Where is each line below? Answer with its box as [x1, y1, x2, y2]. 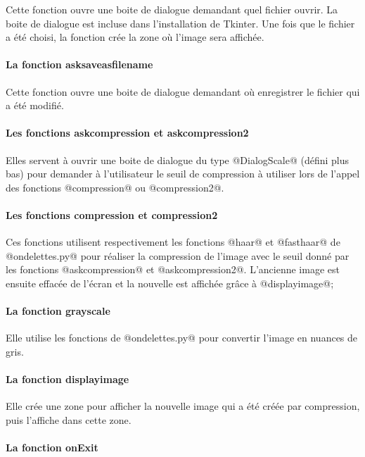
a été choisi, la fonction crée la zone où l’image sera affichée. [6, 30, 264, 44]
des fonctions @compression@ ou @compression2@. [6, 180, 224, 194]
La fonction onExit [6, 440, 98, 455]
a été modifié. [6, 98, 64, 113]
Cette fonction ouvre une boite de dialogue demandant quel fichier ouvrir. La [6, 2, 338, 16]
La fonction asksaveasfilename [6, 57, 153, 72]
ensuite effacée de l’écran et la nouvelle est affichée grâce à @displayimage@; [6, 275, 334, 290]
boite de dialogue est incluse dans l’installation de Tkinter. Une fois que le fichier [6, 15, 355, 30]
